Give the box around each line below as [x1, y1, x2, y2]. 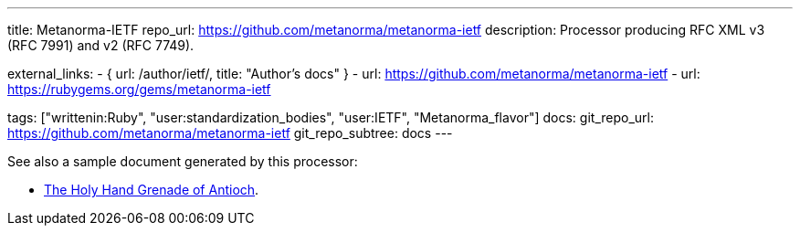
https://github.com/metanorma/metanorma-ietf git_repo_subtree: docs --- [7, 125, 453, 141]
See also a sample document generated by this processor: [7, 154, 358, 169]
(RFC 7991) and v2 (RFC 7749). [7, 37, 195, 53]
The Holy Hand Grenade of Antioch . [44, 182, 259, 197]
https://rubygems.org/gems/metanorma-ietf [7, 81, 271, 97]
